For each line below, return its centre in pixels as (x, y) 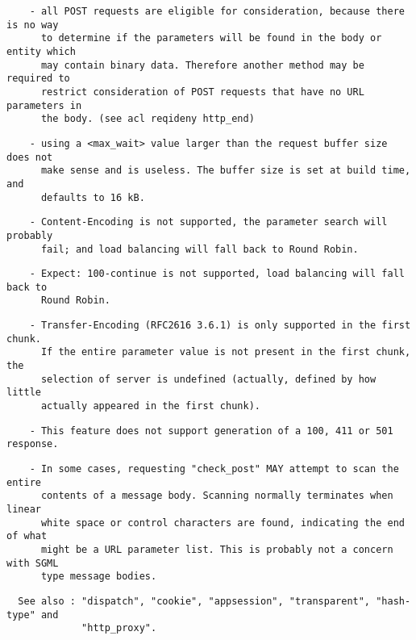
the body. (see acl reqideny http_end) (148, 119)
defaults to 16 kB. (93, 197)
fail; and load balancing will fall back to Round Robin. (200, 249)
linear (24, 509)
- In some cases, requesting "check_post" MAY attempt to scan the (214, 469)
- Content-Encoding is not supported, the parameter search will (208, 222)
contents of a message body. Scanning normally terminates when (217, 496)
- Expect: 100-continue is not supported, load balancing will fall (217, 274)
